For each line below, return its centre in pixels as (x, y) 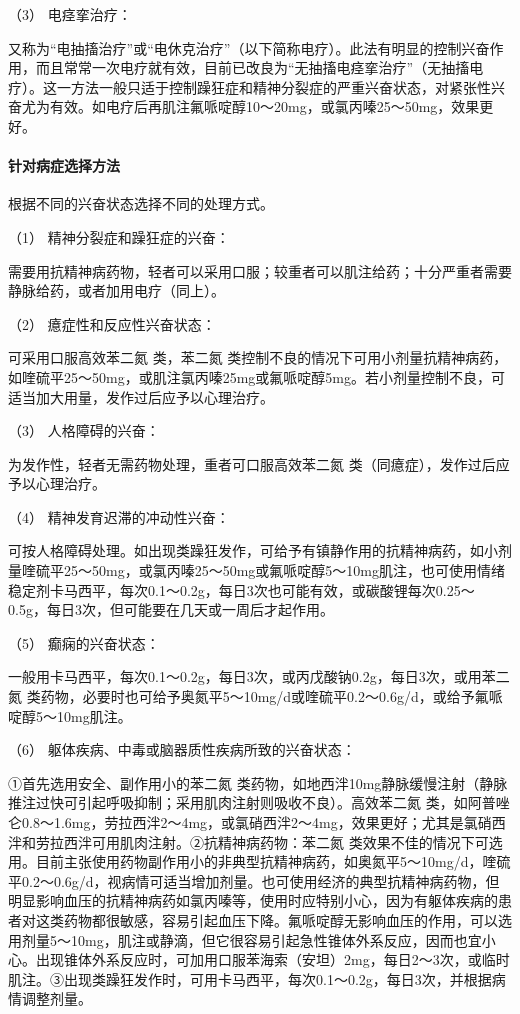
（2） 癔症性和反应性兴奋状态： (112, 323)
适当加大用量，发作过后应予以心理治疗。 (141, 396)
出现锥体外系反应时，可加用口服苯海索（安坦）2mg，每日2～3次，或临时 (272, 959)
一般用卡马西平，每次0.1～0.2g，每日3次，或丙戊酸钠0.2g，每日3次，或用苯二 (259, 676)
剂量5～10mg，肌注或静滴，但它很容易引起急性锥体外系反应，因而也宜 (251, 939)
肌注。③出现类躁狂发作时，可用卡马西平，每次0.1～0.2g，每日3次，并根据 (250, 978)
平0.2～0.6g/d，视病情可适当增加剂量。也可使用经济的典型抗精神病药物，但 (254, 880)
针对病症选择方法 (64, 165)
